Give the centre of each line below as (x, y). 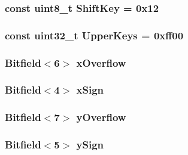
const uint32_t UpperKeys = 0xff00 (94, 35)
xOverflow (101, 62)
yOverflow (101, 117)
